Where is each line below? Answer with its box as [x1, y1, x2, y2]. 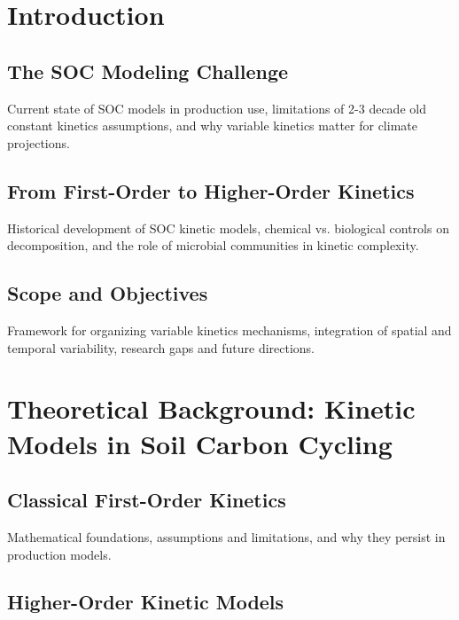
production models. [7, 545, 112, 563]
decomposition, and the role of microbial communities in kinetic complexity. [7, 236, 419, 255]
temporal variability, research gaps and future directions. [7, 338, 315, 357]
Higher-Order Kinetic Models [7, 588, 284, 616]
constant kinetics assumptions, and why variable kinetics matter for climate [7, 116, 417, 135]
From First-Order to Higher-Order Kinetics [7, 177, 415, 204]
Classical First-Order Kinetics [7, 486, 286, 514]
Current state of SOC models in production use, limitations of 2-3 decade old [7, 98, 426, 117]
